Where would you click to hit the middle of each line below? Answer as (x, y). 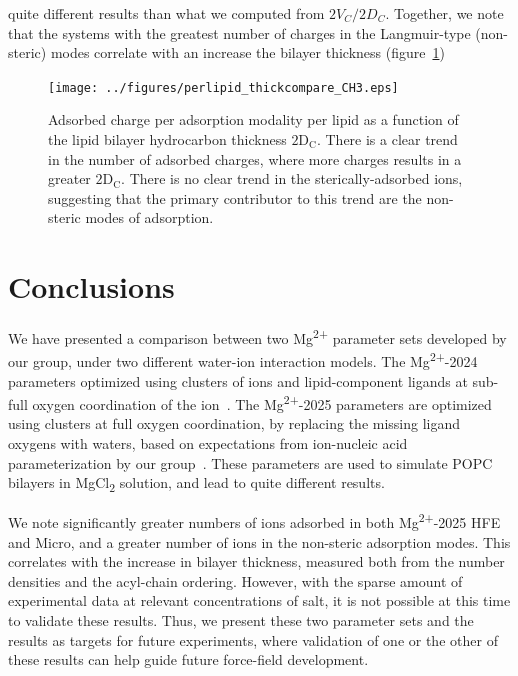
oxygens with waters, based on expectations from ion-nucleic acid (208, 443)
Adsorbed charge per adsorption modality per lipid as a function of (253, 119)
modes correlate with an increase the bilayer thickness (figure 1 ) (247, 52)
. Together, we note (444, 13)
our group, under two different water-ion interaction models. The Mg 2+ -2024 (243, 360)
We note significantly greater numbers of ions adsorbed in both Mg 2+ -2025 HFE (254, 521)
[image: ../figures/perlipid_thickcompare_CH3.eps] (223, 87)
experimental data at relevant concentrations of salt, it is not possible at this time (259, 600)
